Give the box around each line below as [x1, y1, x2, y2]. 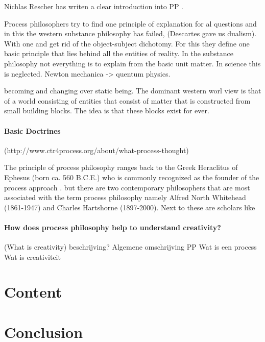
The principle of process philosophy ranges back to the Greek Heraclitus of [4, 162, 238, 173]
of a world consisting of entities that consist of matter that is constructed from [4, 95, 251, 106]
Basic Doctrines [4, 125, 61, 136]
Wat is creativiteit [4, 251, 61, 262]
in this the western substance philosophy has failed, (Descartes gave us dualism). [4, 28, 257, 39]
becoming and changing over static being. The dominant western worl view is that [4, 85, 261, 96]
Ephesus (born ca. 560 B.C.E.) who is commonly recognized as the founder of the [4, 172, 259, 182]
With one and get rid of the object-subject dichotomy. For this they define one [4, 38, 250, 48]
